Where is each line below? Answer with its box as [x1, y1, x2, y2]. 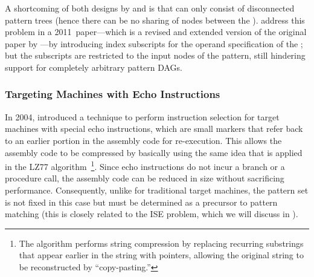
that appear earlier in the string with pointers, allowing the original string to [19, 249, 304, 261]
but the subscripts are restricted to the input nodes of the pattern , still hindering [5, 49, 306, 62]
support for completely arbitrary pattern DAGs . [5, 60, 182, 73]
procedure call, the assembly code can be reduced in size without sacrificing [5, 172, 284, 184]
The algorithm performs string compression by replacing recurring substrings [19, 236, 304, 249]
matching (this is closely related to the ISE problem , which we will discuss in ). [5, 207, 298, 220]
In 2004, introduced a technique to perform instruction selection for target [5, 110, 280, 123]
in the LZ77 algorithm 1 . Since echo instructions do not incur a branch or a [5, 158, 285, 172]
